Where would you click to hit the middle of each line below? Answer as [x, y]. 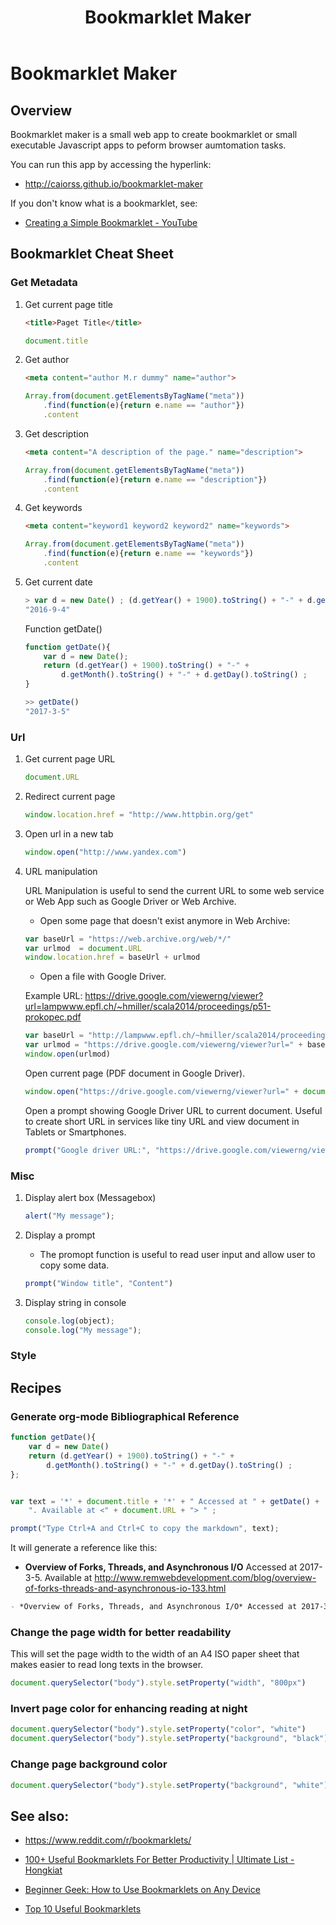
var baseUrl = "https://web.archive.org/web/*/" [128, 939]
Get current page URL [70, 759]
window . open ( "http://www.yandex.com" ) [105, 852]
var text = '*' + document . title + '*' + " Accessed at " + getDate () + [165, 1501]
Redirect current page [70, 796]
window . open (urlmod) [67, 1054]
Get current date [58, 582]
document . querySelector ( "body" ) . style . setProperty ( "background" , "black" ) [169, 1739]
